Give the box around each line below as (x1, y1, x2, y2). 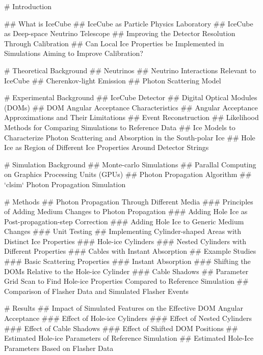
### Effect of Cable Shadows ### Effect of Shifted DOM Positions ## (4, 322, 238, 333)
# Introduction (4, 1, 52, 11)
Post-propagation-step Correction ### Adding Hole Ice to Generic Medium (4, 216, 244, 226)
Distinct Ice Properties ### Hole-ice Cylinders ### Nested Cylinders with (4, 235, 246, 246)
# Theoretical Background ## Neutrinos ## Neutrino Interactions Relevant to (4, 65, 256, 75)
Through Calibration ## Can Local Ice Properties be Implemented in (4, 38, 224, 48)
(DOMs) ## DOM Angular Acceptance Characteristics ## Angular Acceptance (4, 102, 258, 112)
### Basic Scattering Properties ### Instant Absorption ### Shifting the (4, 256, 251, 267)
